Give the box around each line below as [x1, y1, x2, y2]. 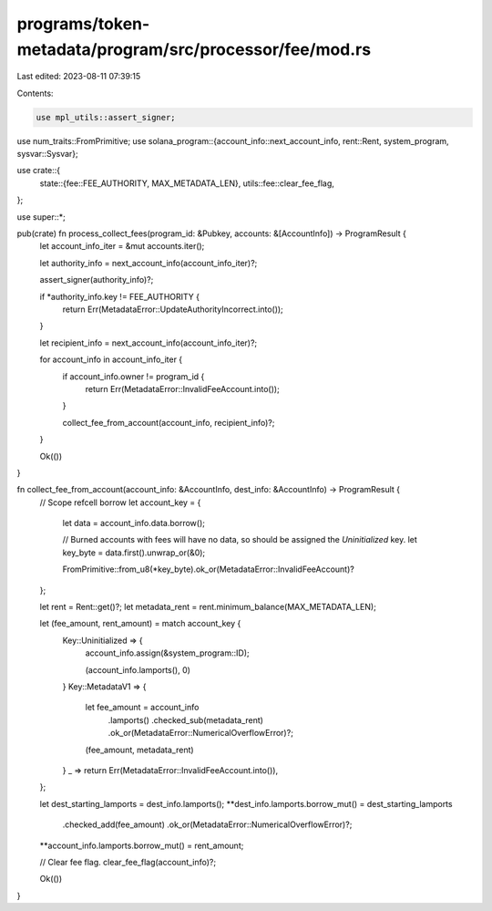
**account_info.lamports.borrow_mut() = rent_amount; [39, 840, 244, 851]
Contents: [16, 88, 54, 98]
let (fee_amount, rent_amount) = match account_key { [39, 618, 241, 629]
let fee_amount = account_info [85, 702, 200, 713]
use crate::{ [16, 165, 61, 176]
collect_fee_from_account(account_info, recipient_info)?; [62, 417, 275, 428]
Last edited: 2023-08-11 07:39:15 [16, 71, 141, 82]
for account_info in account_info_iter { [39, 354, 183, 365]
